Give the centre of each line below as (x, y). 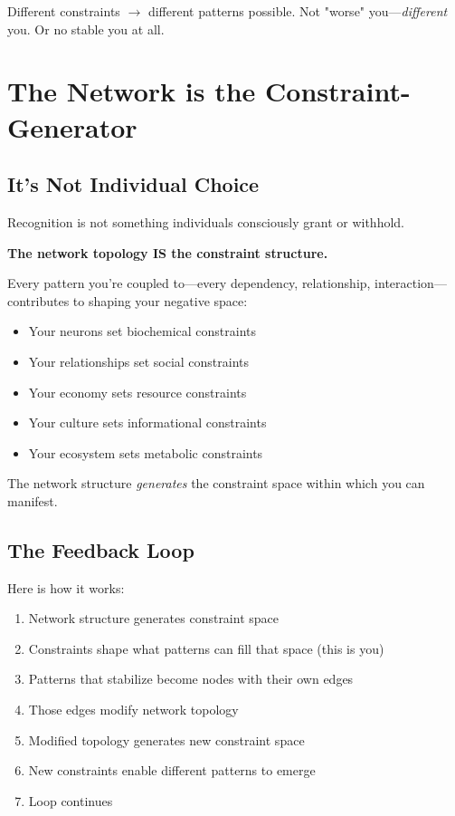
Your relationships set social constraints (139, 361)
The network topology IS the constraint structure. (168, 252)
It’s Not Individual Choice (133, 184)
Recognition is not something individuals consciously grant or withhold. (206, 221)
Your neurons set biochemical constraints (142, 331)
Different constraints (64, 11)
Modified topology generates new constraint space (166, 739)
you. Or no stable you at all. (86, 29)
